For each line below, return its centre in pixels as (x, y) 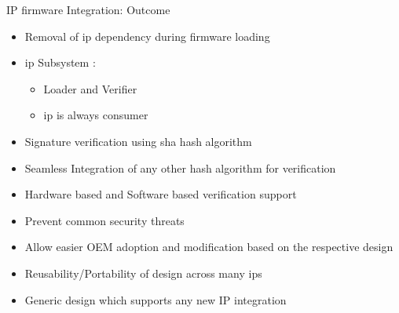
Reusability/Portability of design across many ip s (143, 273)
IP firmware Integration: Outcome (88, 9)
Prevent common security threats (104, 220)
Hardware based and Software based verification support (161, 194)
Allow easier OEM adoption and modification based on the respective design (209, 247)
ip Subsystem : (60, 62)
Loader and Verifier (90, 88)
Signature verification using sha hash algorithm (138, 141)
